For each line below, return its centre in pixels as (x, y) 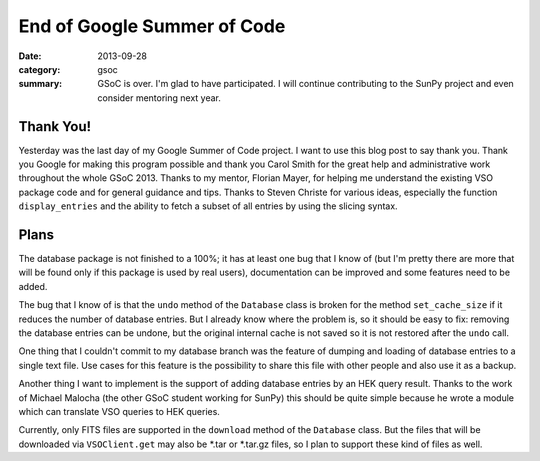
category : (39, 69)
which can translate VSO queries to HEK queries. (119, 411)
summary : (40, 84)
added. (33, 286)
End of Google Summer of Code (152, 26)
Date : (30, 56)
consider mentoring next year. (159, 97)
